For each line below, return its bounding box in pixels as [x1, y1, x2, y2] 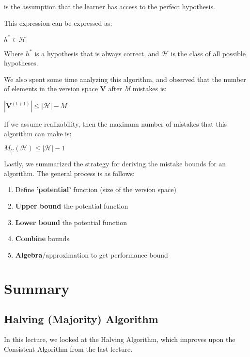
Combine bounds [15, 233, 69, 243]
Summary [4, 278, 70, 298]
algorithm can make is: [4, 128, 72, 138]
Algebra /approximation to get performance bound [15, 249, 168, 260]
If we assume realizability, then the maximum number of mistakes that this [4, 119, 227, 129]
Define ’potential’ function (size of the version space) [15, 184, 176, 195]
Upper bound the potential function [15, 201, 128, 211]
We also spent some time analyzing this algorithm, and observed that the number [4, 74, 246, 84]
